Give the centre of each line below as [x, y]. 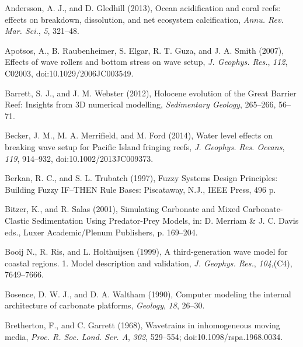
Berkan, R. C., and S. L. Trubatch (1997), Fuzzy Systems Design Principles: [141, 178]
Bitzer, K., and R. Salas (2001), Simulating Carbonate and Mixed [123, 209]
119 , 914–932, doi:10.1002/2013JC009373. [79, 158]
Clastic [17, 220]
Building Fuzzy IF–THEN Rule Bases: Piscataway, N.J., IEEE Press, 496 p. [140, 189]
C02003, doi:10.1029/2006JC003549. [69, 73]
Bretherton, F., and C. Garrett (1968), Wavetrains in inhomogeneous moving [142, 325]
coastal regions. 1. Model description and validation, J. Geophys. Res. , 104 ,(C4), [149, 263]
